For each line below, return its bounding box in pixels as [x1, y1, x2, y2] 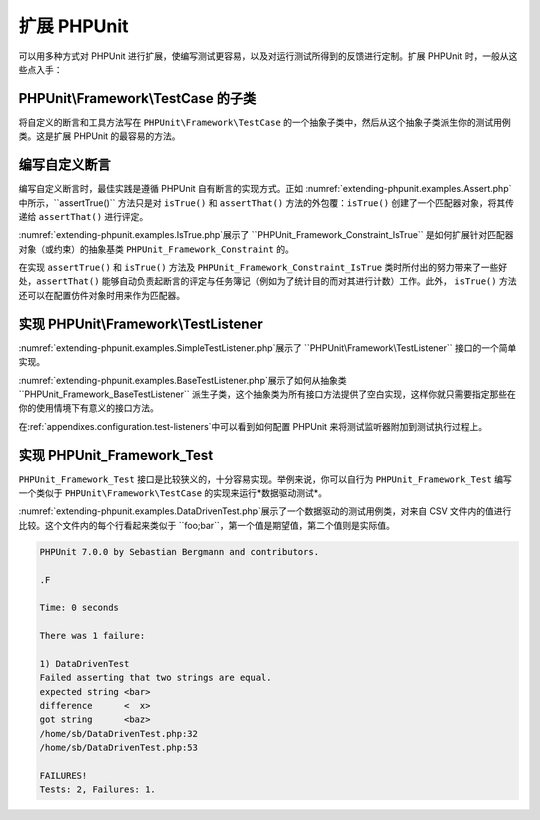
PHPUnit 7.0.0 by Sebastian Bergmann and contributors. [39, 546, 320, 557]
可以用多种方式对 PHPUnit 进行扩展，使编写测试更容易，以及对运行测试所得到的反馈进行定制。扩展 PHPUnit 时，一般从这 [18, 50, 518, 62]
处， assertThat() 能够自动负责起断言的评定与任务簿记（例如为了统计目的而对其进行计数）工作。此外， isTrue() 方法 [18, 275, 517, 287]
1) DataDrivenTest [39, 658, 130, 669]
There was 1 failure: [39, 630, 146, 642]
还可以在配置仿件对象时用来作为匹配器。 [18, 289, 185, 301]
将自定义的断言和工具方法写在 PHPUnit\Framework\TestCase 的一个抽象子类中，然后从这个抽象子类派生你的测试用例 [18, 116, 512, 128]
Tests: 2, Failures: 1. [39, 784, 157, 795]
